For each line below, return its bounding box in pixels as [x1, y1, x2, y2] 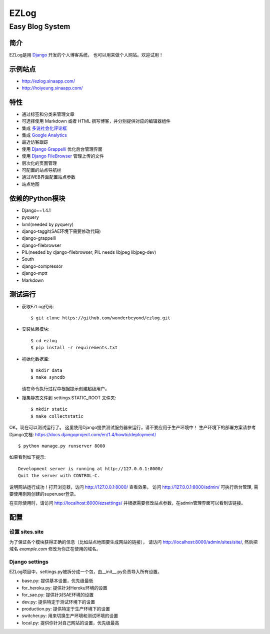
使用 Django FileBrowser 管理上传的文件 [21, 153, 104, 159]
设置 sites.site [9, 529, 44, 536]
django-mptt [21, 270, 47, 276]
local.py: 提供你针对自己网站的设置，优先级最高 [21, 620, 119, 626]
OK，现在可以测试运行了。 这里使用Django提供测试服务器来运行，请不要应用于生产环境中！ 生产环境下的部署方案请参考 [9, 425, 256, 431]
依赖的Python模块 [9, 194, 65, 202]
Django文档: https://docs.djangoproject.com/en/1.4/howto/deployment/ [9, 431, 156, 437]
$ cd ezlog [30, 338, 57, 343]
